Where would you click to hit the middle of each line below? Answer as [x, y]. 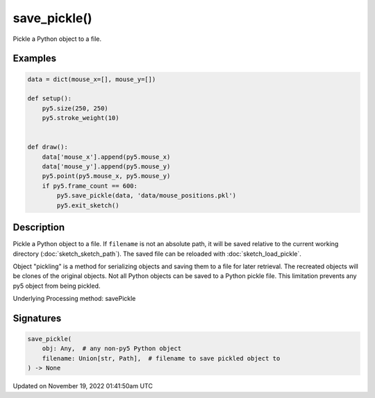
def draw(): [48, 147]
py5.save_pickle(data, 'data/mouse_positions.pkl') [147, 196]
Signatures [37, 318]
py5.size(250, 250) [75, 108]
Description [39, 228]
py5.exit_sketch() [88, 205]
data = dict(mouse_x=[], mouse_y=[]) [92, 79]
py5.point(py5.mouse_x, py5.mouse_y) [106, 176]
